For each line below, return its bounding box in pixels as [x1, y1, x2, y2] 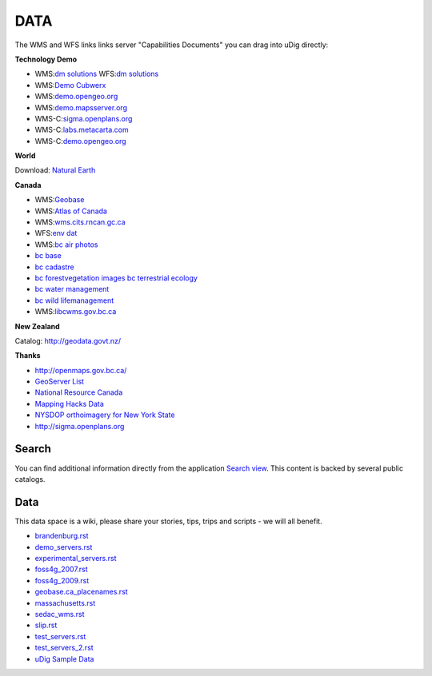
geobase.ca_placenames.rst [34, 587, 128, 597]
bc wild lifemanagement [34, 296, 114, 305]
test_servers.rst [34, 631, 86, 641]
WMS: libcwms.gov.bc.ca [34, 307, 117, 316]
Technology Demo [14, 54, 78, 64]
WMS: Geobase [34, 195, 85, 205]
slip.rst [34, 620, 58, 630]
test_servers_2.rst [34, 643, 94, 653]
